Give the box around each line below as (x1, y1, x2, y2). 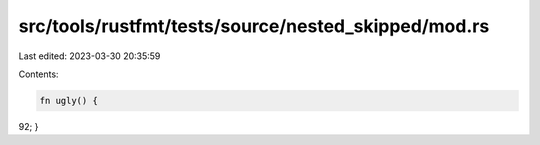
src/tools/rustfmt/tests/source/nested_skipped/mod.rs (18, 15, 490, 37)
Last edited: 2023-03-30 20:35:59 (18, 50, 161, 62)
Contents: (18, 68, 59, 80)
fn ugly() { (39, 95, 99, 106)
